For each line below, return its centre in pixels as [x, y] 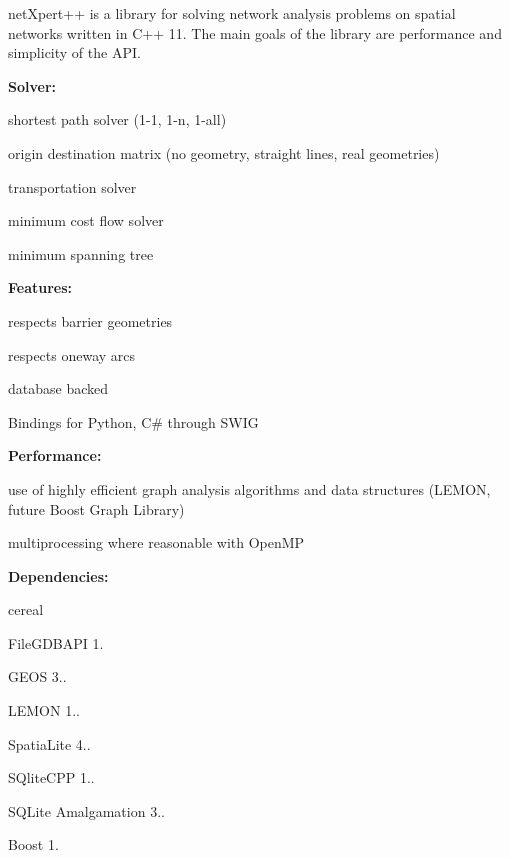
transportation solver [72, 186]
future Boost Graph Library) [96, 508]
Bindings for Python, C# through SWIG [133, 421]
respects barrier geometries [90, 320]
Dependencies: [58, 575]
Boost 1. [33, 844]
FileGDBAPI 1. [56, 642]
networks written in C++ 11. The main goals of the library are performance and [255, 32]
